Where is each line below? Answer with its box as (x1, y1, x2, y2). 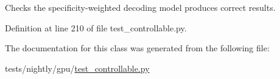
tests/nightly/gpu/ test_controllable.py (5, 62, 150, 74)
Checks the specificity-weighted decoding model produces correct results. (5, 1, 276, 13)
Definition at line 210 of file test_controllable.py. (5, 21, 187, 34)
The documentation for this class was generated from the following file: (5, 42, 270, 54)
